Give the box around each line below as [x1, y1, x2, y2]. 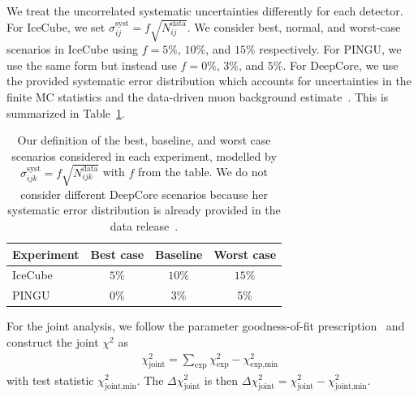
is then [204, 371, 239, 388]
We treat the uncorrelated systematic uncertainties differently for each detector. [6, 2, 403, 19]
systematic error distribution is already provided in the [7, 201, 281, 218]
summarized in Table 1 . [6, 104, 125, 121]
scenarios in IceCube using [6, 41, 139, 58]
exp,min [250, 360, 278, 369]
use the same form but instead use [6, 56, 177, 73]
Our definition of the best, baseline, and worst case [17, 132, 271, 149]
